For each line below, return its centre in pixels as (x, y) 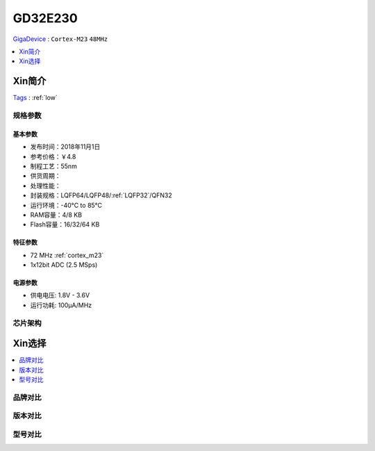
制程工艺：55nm (54, 166)
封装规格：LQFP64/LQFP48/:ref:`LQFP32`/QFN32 (101, 195)
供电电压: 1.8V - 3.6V (60, 295)
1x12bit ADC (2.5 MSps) (64, 265)
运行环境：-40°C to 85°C (66, 205)
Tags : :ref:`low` (35, 98)
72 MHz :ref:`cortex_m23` (67, 255)
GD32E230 (45, 18)
